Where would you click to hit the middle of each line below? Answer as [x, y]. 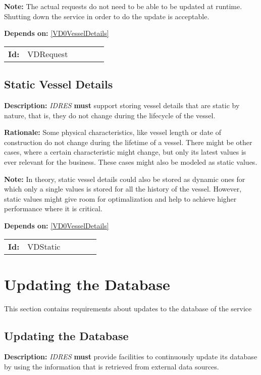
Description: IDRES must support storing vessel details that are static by [122, 105]
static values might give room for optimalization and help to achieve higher [120, 198]
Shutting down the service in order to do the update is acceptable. [107, 16]
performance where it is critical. [53, 208]
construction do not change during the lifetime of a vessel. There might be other [128, 142]
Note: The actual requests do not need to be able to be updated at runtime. [123, 6]
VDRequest [48, 54]
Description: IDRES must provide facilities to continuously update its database [131, 357]
